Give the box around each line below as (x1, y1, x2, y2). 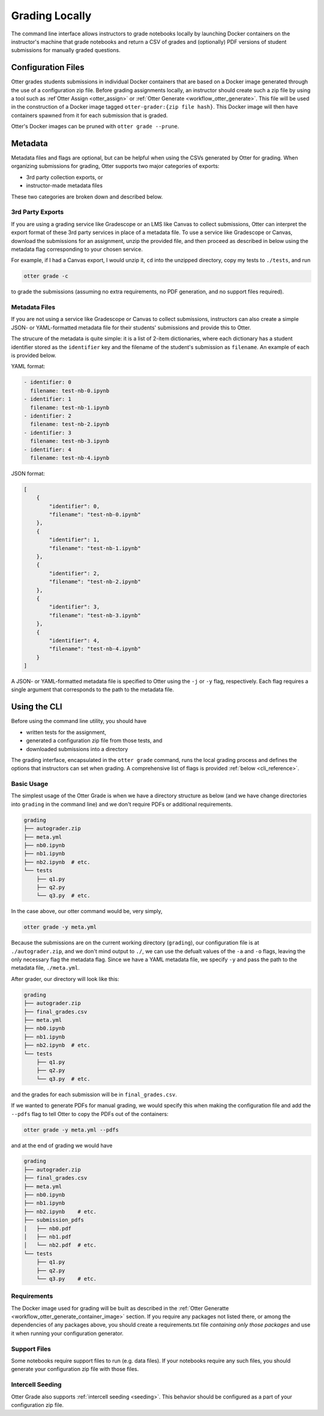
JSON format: (11, 470, 45, 477)
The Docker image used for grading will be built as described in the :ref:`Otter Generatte (11, 1304, 229, 1312)
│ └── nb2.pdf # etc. (23, 1242, 97, 1249)
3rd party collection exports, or (26, 173, 103, 181)
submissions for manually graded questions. (11, 47, 121, 54)
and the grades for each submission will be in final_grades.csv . (11, 1091, 177, 1098)
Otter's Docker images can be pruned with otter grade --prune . (11, 123, 179, 130)
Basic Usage (11, 780, 49, 788)
